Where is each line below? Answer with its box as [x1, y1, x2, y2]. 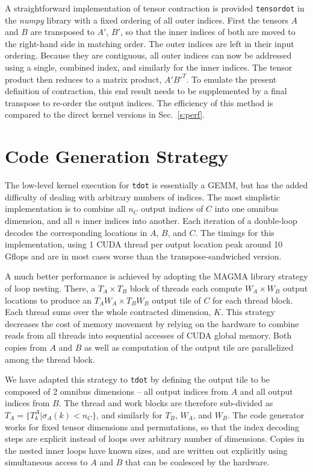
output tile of [152, 293, 201, 306]
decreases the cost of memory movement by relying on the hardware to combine [5, 317, 299, 330]
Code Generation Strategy [5, 144, 229, 168]
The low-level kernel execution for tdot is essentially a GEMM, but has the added [5, 179, 308, 191]
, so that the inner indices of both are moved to [120, 25, 296, 38]
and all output [240, 384, 293, 397]
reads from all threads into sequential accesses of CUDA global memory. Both [5, 329, 292, 342]
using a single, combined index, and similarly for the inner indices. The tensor [5, 61, 293, 74]
